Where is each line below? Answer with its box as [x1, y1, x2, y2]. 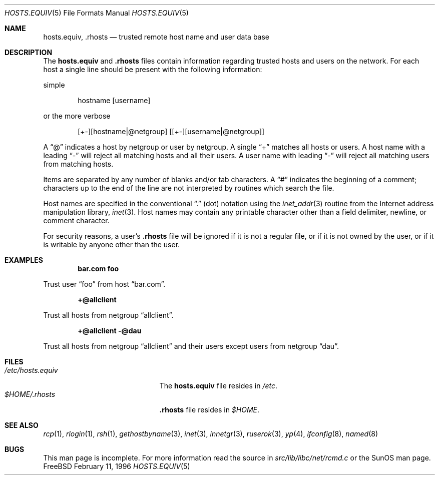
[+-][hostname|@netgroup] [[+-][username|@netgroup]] [78, 127, 265, 136]
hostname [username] [78, 96, 151, 105]
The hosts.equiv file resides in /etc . [159, 381, 278, 390]
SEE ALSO [5, 421, 39, 429]
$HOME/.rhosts [5, 390, 56, 398]
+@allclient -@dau [78, 326, 142, 335]
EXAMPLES [5, 256, 43, 264]
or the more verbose [43, 112, 111, 120]
